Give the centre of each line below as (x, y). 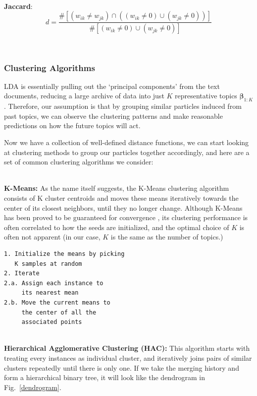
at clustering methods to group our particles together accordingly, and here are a (127, 152)
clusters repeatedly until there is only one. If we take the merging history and (122, 367)
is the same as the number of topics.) (167, 237)
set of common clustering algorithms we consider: (79, 162)
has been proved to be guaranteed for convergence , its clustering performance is (126, 217)
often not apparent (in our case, (52, 237)
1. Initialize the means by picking (64, 254)
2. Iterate (22, 274)
